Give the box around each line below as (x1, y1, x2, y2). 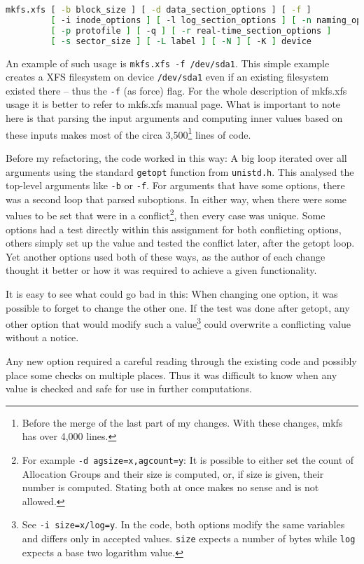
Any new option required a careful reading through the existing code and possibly (6, 354, 357, 369)
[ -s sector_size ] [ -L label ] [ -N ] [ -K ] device (50, 36, 311, 46)
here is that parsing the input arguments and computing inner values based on (6, 111, 343, 125)
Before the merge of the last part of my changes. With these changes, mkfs (22, 415, 343, 429)
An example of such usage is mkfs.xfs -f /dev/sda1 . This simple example (6, 55, 330, 70)
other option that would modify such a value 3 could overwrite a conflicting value (6, 315, 351, 331)
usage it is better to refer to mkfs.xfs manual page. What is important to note (6, 97, 341, 111)
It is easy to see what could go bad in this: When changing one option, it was (6, 287, 338, 301)
